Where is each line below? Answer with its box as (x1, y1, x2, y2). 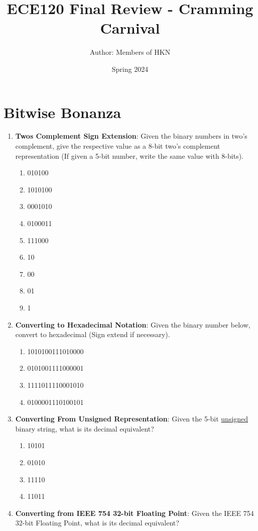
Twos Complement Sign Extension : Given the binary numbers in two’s (15, 131, 247, 141)
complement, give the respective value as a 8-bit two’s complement (15, 141, 220, 151)
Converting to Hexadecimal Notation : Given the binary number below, (15, 319, 250, 330)
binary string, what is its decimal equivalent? (15, 423, 154, 434)
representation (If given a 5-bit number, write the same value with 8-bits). (15, 150, 243, 161)
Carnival (100, 18, 160, 38)
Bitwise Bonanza (4, 101, 121, 122)
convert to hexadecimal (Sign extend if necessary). (15, 329, 170, 340)
